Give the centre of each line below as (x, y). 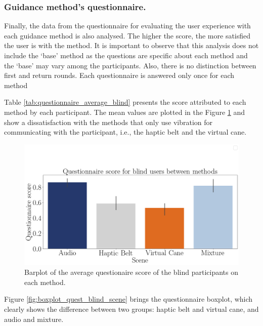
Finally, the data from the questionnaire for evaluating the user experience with (127, 26)
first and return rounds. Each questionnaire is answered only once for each (119, 75)
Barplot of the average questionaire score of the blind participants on (131, 272)
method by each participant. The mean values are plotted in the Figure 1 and (125, 112)
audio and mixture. (34, 319)
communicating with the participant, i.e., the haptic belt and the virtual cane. (125, 132)
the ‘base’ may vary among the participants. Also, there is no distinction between (130, 65)
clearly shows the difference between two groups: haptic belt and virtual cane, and (131, 309)
